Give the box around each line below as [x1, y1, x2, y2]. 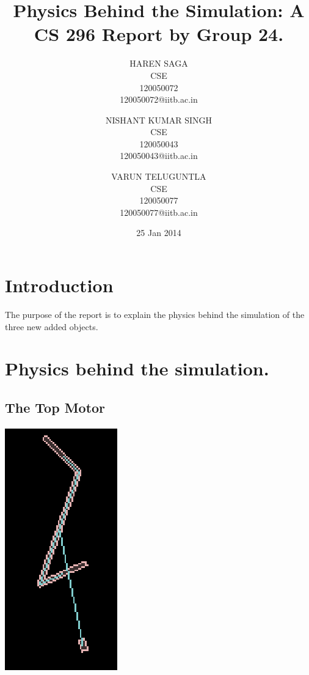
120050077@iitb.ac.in [120, 205, 198, 218]
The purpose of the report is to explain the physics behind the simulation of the [5, 308, 305, 320]
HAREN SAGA [129, 57, 188, 70]
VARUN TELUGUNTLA [111, 170, 206, 183]
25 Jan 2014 [136, 226, 181, 239]
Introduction [5, 273, 114, 298]
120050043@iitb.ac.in [120, 149, 198, 162]
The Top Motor [5, 397, 106, 416]
